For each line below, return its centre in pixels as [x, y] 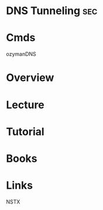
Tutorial [25, 131]
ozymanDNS [21, 54]
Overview [30, 78]
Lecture [25, 105]
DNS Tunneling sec [52, 11]
